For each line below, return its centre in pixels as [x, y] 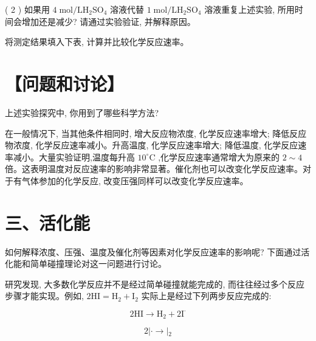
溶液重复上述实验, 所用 [249, 9]
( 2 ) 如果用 [27, 9]
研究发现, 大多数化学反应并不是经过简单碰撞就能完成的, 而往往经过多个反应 [155, 284]
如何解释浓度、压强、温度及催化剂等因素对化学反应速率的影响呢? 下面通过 [153, 251]
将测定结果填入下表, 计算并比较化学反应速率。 [97, 42]
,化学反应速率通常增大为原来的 [219, 157]
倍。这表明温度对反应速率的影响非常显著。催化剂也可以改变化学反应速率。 [154, 169]
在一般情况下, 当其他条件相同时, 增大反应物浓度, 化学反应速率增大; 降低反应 [156, 133]
